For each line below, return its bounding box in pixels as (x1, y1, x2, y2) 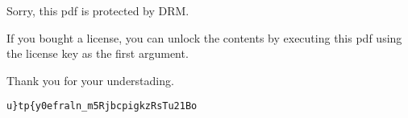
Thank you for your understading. (6, 71, 174, 88)
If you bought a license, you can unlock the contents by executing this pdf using (6, 29, 402, 46)
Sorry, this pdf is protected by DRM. (6, 2, 189, 18)
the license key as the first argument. (6, 45, 189, 62)
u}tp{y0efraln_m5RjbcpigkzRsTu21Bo (6, 100, 198, 112)
